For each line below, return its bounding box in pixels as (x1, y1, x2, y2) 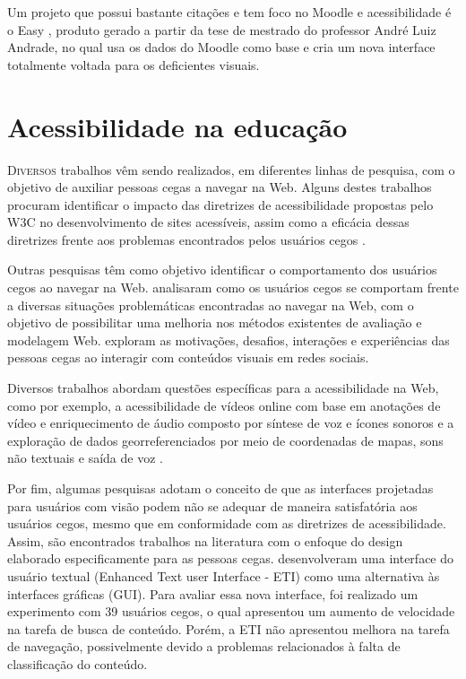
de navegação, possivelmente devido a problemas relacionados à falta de (7, 637, 401, 656)
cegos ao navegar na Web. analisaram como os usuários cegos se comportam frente (7, 278, 459, 297)
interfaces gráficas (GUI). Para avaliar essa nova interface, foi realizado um (7, 584, 419, 603)
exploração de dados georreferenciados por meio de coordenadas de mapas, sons (7, 431, 444, 449)
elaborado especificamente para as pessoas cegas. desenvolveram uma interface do (7, 549, 454, 568)
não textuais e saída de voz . (7, 448, 163, 467)
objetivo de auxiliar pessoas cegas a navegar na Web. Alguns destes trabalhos (7, 178, 432, 196)
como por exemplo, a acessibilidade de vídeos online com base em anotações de (7, 396, 441, 414)
